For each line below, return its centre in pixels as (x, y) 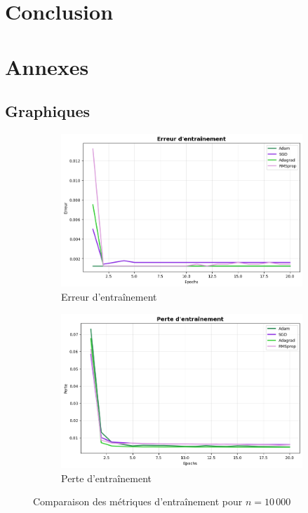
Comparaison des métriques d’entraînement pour (138, 501)
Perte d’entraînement (106, 478)
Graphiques (47, 111)
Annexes (47, 66)
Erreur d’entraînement (109, 296)
